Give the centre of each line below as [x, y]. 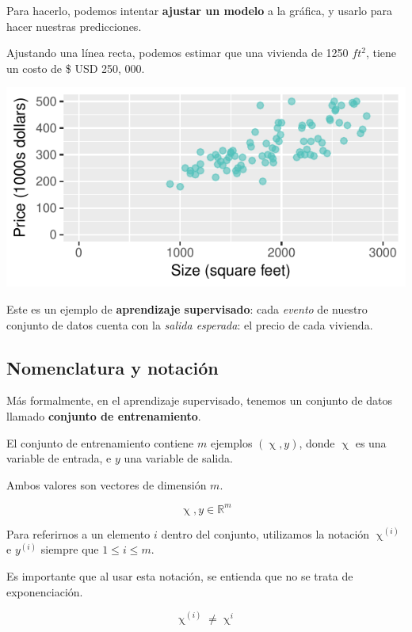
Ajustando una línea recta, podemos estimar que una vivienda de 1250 [177, 53]
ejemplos [231, 442]
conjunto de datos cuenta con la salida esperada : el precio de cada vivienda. [190, 324]
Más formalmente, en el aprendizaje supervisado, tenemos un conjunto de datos [200, 400]
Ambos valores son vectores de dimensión [107, 484]
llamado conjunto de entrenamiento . [104, 415]
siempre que [70, 549]
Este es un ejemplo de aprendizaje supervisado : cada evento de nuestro [187, 308]
